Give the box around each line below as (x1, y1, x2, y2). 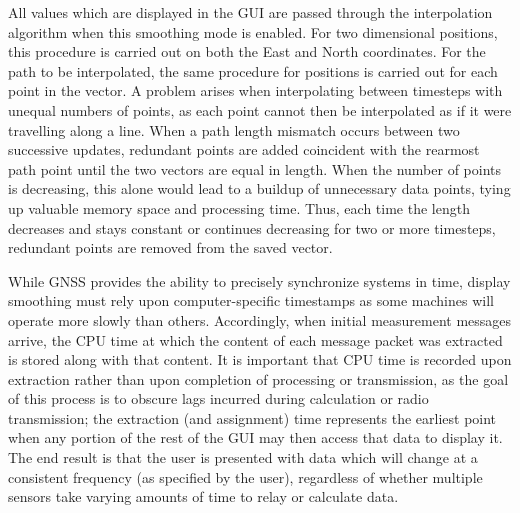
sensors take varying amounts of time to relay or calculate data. (8, 486, 399, 507)
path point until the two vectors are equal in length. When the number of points (8, 158, 502, 179)
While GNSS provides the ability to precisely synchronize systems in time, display (8, 270, 511, 291)
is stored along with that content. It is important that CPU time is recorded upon (8, 349, 512, 370)
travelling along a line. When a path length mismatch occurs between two (8, 119, 460, 140)
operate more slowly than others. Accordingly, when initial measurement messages (8, 309, 512, 330)
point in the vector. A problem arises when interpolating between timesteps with (8, 80, 503, 101)
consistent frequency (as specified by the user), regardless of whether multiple (8, 466, 483, 487)
